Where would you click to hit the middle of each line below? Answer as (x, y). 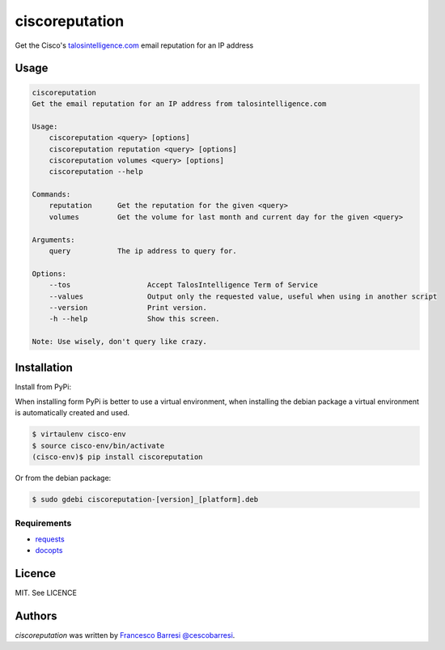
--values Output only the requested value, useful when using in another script (243, 296)
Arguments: (53, 240)
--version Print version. (128, 307)
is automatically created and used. (72, 413)
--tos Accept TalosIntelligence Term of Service (184, 285)
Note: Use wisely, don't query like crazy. (120, 342)
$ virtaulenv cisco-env (79, 434)
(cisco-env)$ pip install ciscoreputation (117, 457)
